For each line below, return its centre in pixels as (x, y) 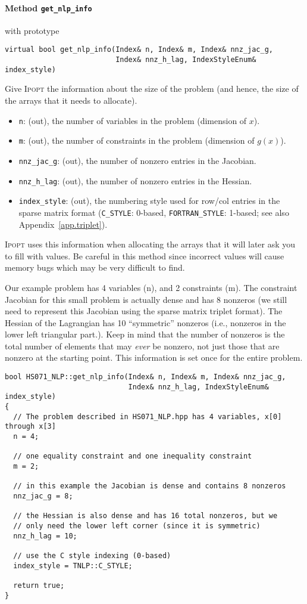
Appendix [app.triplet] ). (63, 224)
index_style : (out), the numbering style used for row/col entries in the (149, 201)
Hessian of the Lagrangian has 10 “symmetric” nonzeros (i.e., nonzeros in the (145, 322)
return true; (39, 585)
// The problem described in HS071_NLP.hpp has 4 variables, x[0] (148, 416)
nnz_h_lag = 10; (45, 536)
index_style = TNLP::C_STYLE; (73, 566)
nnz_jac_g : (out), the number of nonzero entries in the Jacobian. (137, 160)
